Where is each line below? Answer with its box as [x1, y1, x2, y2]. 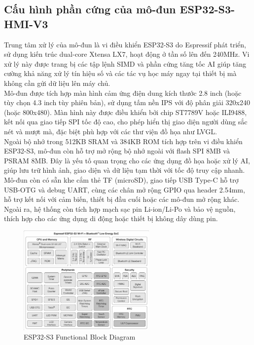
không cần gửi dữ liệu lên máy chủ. [4, 77, 110, 88]
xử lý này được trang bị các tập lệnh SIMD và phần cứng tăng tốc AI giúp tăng [4, 58, 247, 69]
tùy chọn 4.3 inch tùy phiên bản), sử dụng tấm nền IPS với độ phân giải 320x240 [4, 97, 250, 108]
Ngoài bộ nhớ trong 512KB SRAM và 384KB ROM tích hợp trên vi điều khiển [4, 136, 243, 146]
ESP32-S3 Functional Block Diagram [24, 332, 136, 342]
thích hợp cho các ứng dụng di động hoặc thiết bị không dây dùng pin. [4, 213, 218, 224]
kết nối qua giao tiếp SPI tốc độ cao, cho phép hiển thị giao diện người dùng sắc [4, 116, 248, 127]
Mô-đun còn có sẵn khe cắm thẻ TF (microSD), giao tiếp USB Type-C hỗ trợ [4, 174, 239, 185]
